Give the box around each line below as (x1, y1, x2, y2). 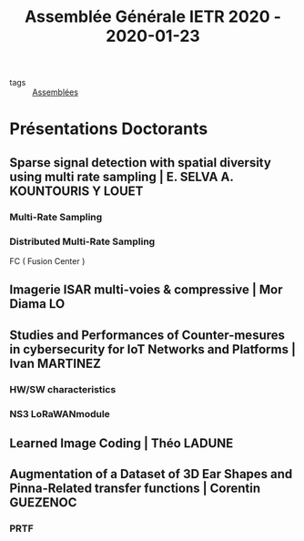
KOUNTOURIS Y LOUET (9, 183, 144, 199)
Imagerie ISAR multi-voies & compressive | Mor (9, 282, 284, 298)
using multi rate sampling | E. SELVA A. (9, 168, 234, 184)
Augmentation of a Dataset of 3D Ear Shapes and (9, 466, 293, 482)
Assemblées (32, 87, 79, 97)
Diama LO (9, 296, 66, 311)
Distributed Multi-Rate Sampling (9, 235, 156, 248)
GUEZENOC (9, 495, 77, 511)
